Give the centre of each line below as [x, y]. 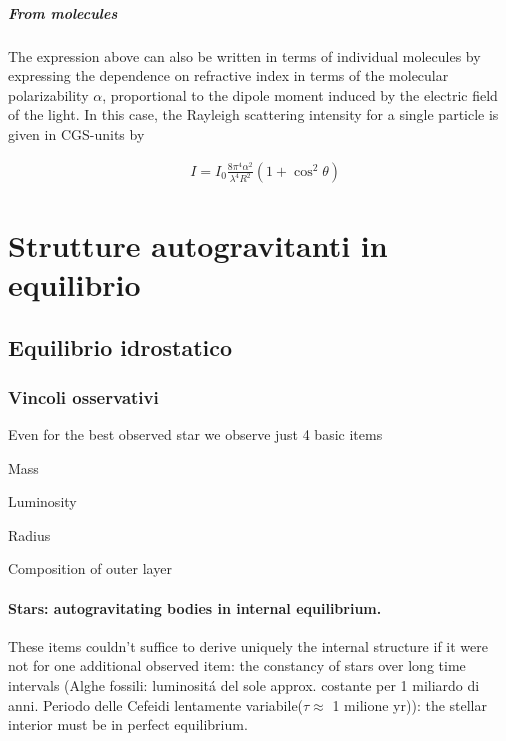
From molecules [63, 12]
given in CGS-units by [76, 133]
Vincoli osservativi [83, 396]
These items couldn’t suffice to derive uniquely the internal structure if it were [248, 645]
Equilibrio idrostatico [120, 347]
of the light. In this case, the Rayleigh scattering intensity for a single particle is [253, 114]
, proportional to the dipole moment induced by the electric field [300, 94]
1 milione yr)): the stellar [409, 704]
